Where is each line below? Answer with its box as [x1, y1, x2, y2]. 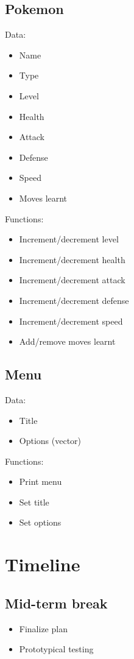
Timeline [5, 552, 80, 577]
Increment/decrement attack [19, 273, 125, 286]
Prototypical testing [19, 643, 94, 655]
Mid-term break [5, 593, 108, 612]
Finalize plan [19, 622, 68, 635]
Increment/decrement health [19, 253, 125, 266]
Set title [19, 495, 49, 508]
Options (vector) [19, 434, 82, 447]
